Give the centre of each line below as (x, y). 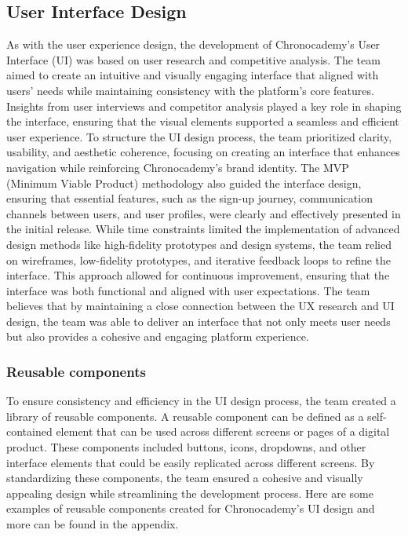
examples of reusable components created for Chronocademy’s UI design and (191, 508)
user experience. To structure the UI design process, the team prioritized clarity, (199, 136)
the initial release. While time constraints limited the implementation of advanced (203, 229)
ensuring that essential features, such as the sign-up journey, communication (189, 198)
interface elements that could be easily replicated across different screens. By (191, 462)
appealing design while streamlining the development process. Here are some (190, 493)
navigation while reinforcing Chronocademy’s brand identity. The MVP (178, 167)
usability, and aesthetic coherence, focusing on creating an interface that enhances (203, 152)
